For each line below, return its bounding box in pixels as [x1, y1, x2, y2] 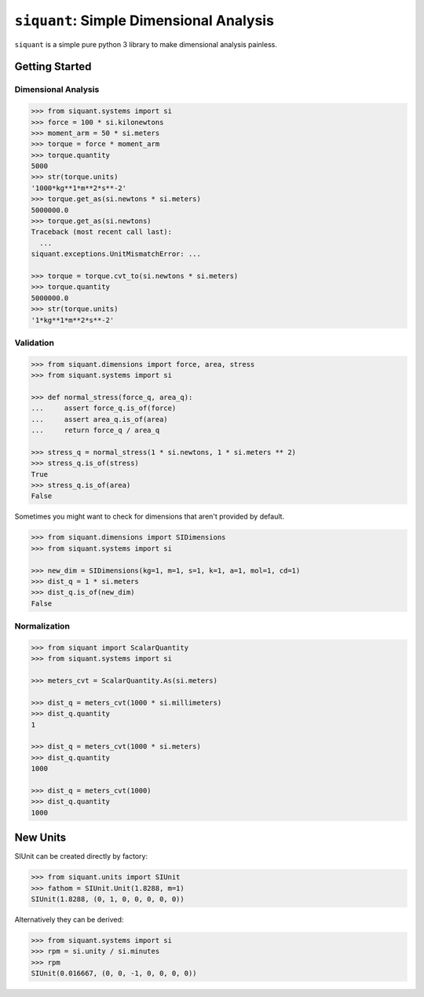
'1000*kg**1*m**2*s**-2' [31, 183, 127, 192]
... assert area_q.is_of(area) [31, 415, 168, 423]
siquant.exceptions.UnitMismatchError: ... [31, 250, 202, 258]
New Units [14, 831, 67, 845]
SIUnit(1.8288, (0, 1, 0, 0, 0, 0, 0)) [31, 894, 185, 904]
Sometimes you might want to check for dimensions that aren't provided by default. [14, 511, 285, 522]
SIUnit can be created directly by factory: [14, 852, 148, 861]
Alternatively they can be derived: [14, 915, 124, 924]
